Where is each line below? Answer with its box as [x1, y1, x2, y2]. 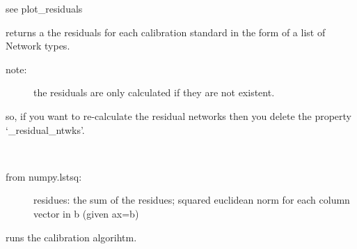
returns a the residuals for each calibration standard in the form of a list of [6, 24, 326, 39]
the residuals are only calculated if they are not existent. [33, 85, 275, 100]
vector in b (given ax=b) [33, 206, 139, 220]
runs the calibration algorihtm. [6, 229, 137, 244]
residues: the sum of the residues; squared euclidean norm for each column [33, 193, 350, 207]
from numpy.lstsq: [6, 169, 82, 183]
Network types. [6, 38, 70, 53]
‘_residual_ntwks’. [6, 122, 85, 137]
